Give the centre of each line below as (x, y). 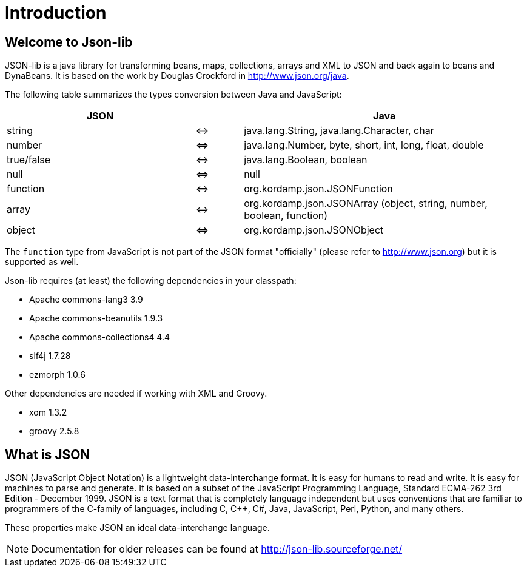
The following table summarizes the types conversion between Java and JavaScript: (173, 95)
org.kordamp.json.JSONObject (314, 230)
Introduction (56, 13)
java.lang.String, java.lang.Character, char (339, 131)
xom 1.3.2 (48, 412)
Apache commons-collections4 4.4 (100, 337)
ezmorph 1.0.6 (57, 375)
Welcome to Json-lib (69, 42)
